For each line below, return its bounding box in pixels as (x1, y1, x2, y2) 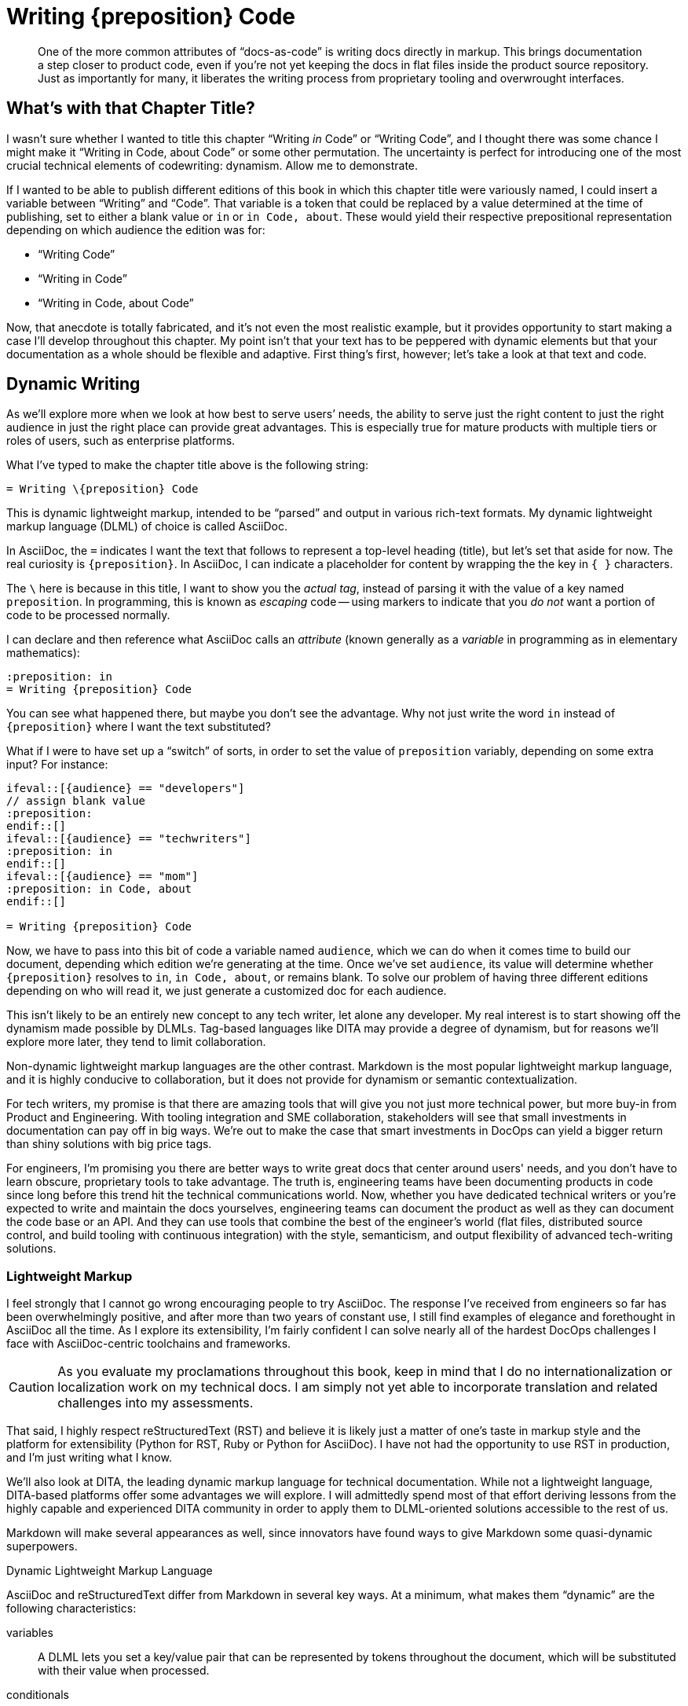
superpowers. (6, 1539, 78, 1554)
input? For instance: (6, 758, 108, 772)
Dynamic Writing (6, 374, 141, 394)
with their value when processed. (38, 1664, 210, 1678)
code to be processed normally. (6, 608, 170, 622)
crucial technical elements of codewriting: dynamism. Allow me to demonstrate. (6, 158, 419, 172)
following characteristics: (6, 1601, 137, 1616)
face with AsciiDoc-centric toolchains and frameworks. (6, 1337, 291, 1351)
